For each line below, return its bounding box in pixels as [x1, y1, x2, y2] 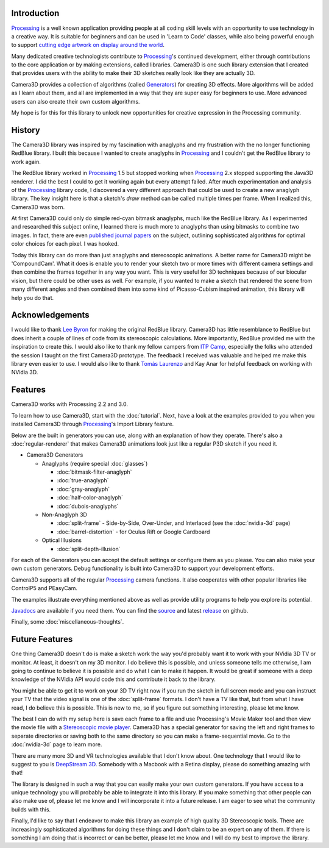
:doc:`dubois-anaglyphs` [57, 502, 119, 510]
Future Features [11, 634, 73, 644]
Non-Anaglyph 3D [41, 511, 88, 518]
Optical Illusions [41, 536, 82, 544]
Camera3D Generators [26, 451, 83, 458]
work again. [11, 158, 41, 165]
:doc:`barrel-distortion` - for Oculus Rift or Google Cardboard [57, 528, 210, 535]
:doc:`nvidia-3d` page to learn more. [11, 741, 102, 748]
